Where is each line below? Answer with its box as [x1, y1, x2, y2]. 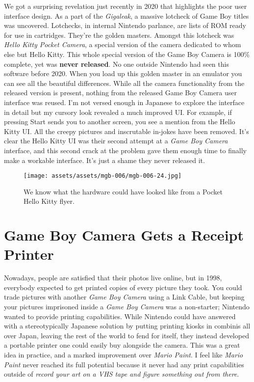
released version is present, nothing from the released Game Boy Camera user [4, 87, 237, 98]
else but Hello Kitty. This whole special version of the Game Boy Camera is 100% [4, 49, 250, 59]
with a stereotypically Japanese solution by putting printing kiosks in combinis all [4, 321, 251, 331]
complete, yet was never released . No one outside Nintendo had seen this [4, 58, 229, 69]
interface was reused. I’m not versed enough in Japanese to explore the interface [4, 97, 245, 107]
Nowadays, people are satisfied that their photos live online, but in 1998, [4, 273, 222, 283]
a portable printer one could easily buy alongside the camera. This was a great [4, 340, 240, 350]
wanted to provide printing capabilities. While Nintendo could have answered [4, 311, 236, 321]
